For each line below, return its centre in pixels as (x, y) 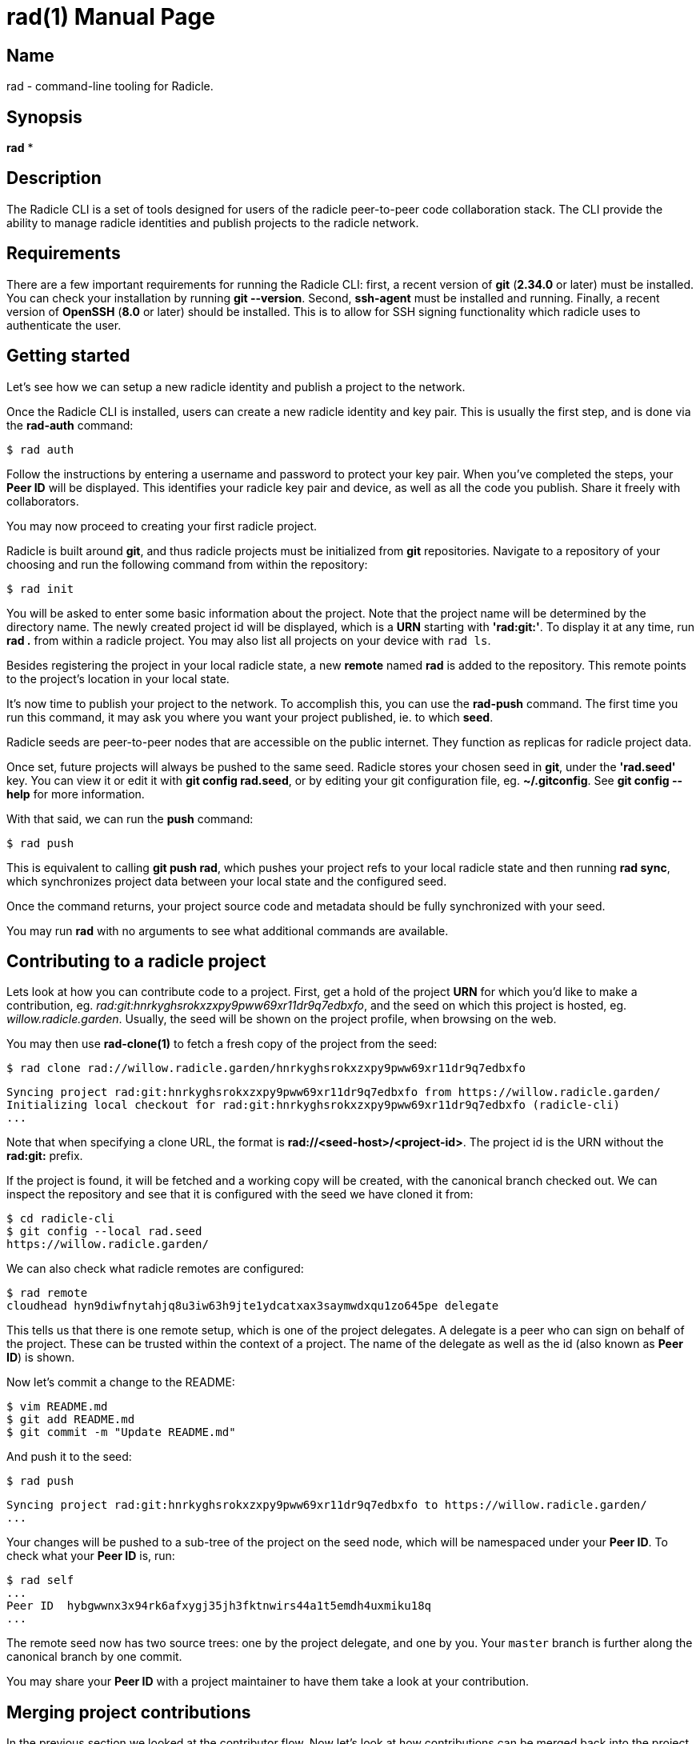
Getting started (68, 356)
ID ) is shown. (41, 1358)
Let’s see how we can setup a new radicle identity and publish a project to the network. (236, 386)
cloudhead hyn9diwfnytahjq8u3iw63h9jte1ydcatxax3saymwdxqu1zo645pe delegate (253, 1306)
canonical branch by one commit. (94, 1657)
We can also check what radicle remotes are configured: (155, 1269)
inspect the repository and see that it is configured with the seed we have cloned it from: (240, 1194)
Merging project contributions (129, 1712)
